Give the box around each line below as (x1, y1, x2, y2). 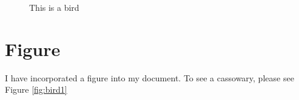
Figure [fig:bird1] (5, 83, 67, 96)
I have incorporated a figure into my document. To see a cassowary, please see (5, 71, 294, 84)
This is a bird (29, 1, 79, 13)
